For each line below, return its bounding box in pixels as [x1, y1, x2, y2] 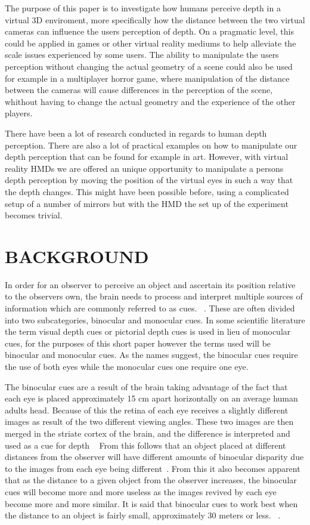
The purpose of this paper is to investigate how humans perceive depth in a [5, 2, 281, 14]
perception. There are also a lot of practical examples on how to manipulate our [5, 138, 297, 151]
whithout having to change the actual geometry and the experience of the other [5, 95, 296, 107]
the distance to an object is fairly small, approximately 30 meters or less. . [5, 509, 281, 521]
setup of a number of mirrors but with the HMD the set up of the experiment [5, 197, 289, 209]
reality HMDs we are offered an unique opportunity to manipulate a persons [5, 162, 284, 174]
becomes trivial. [5, 209, 63, 221]
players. [5, 107, 33, 119]
